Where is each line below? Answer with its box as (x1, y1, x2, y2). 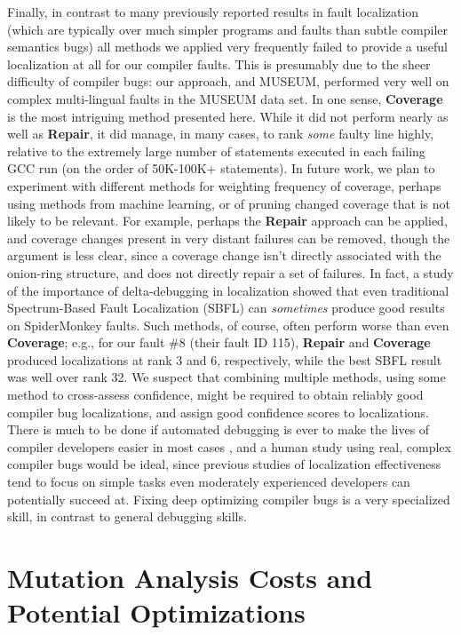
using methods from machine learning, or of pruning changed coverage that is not (7, 194, 450, 212)
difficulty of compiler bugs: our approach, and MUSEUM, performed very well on (7, 72, 449, 91)
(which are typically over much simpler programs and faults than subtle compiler (7, 20, 448, 38)
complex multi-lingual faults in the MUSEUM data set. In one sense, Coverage (7, 89, 443, 107)
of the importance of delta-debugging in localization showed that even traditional (7, 281, 449, 299)
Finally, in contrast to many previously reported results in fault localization (7, 3, 419, 20)
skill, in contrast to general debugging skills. (7, 507, 247, 526)
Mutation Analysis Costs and (7, 560, 373, 595)
